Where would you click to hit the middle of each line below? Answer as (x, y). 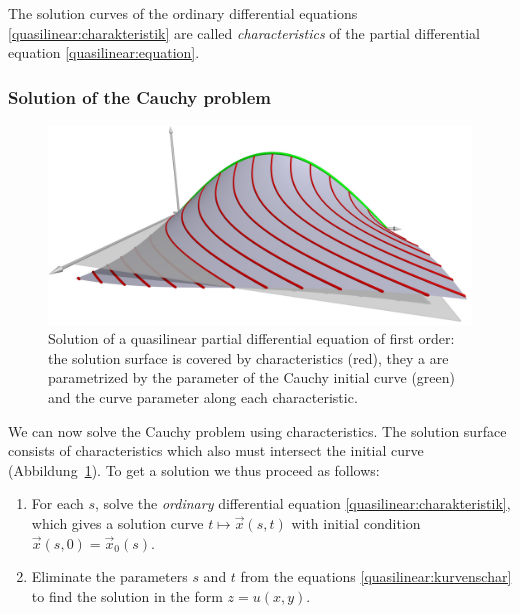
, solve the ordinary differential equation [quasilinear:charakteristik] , (303, 503)
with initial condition (356, 522)
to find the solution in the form (127, 595)
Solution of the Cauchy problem (139, 96)
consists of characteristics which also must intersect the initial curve (216, 450)
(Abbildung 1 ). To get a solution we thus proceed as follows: (194, 469)
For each (57, 503)
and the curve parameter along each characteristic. (203, 396)
